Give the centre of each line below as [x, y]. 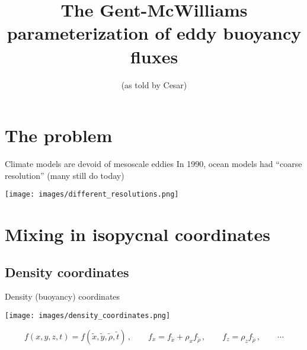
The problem [59, 135]
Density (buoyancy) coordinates [63, 296]
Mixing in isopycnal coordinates [137, 234]
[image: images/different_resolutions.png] [92, 195]
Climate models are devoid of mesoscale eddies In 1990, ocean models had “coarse [153, 164]
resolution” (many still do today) [65, 175]
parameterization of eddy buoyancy [154, 33]
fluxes [154, 56]
